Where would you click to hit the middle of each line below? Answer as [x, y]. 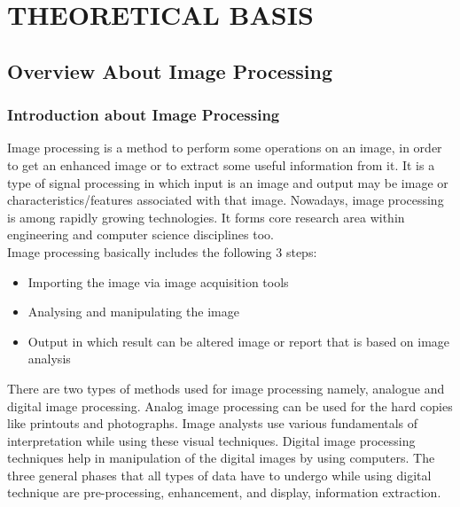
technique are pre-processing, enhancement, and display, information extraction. [224, 492]
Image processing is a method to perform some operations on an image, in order [225, 148]
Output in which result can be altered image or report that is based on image [239, 341]
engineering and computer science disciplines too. [140, 234]
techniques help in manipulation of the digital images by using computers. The [221, 458]
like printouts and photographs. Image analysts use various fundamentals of [213, 423]
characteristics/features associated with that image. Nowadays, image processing [226, 200]
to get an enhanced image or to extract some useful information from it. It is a [221, 164]
